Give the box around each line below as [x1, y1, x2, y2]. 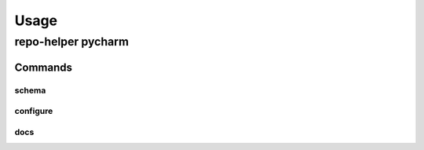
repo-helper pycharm [14, 35, 130, 49]
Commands [14, 60, 73, 74]
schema [14, 85, 46, 96]
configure [14, 106, 53, 117]
